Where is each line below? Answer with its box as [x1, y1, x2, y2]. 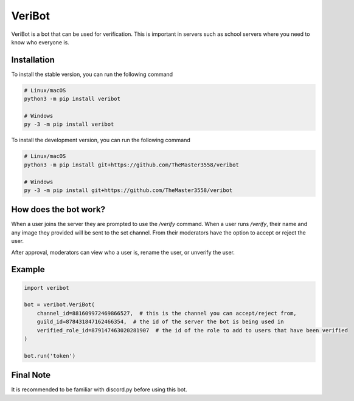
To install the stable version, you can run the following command [11, 70, 173, 78]
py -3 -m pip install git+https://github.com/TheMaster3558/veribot [24, 187, 233, 194]
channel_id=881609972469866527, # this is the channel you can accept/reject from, [36, 310, 297, 317]
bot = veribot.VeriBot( [24, 301, 95, 308]
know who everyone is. [11, 38, 69, 46]
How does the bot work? [11, 204, 106, 215]
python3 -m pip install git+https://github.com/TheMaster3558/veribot [24, 161, 240, 168]
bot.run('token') [24, 352, 76, 359]
